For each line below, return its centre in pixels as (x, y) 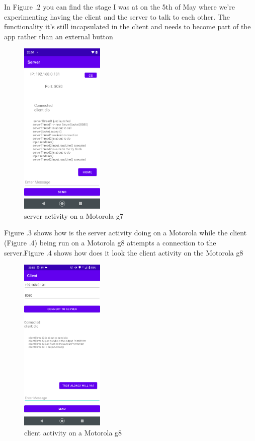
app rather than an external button (59, 36)
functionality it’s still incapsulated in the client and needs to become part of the (127, 26)
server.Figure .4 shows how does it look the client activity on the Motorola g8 (124, 252)
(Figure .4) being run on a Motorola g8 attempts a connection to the (110, 243)
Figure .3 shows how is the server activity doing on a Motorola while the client (125, 233)
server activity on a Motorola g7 (74, 215)
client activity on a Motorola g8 (73, 432)
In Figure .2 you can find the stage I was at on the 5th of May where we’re (119, 7)
